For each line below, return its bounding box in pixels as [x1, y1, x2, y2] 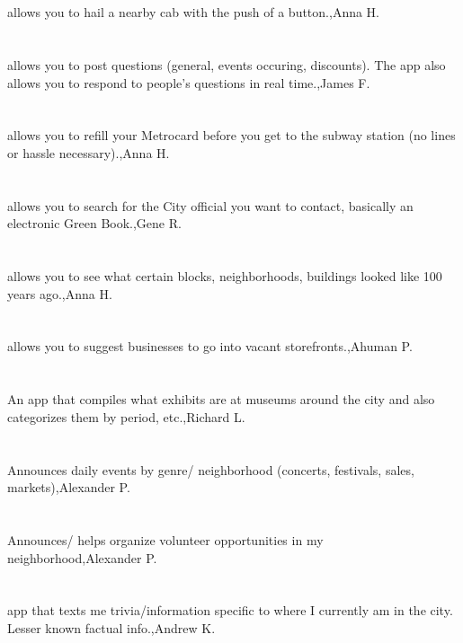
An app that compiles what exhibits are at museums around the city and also [7, 390, 435, 409]
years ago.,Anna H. [7, 284, 112, 303]
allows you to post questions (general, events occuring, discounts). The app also [7, 55, 446, 74]
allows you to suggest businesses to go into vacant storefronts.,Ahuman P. [7, 337, 413, 356]
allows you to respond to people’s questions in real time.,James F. [7, 73, 370, 92]
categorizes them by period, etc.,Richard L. [7, 407, 245, 426]
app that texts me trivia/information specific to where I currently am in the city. [7, 601, 453, 620]
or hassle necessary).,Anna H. [7, 143, 170, 162]
